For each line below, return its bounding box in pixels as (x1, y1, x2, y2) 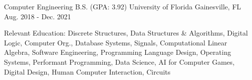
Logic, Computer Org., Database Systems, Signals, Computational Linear (4, 37, 227, 47)
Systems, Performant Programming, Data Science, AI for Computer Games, (4, 56, 235, 67)
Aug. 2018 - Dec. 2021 (4, 11, 71, 21)
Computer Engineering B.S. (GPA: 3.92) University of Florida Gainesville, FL (4, 1, 241, 11)
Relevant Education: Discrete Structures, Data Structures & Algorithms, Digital (4, 28, 248, 38)
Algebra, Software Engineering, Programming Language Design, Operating (4, 47, 231, 57)
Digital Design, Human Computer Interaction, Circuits (4, 66, 171, 77)
